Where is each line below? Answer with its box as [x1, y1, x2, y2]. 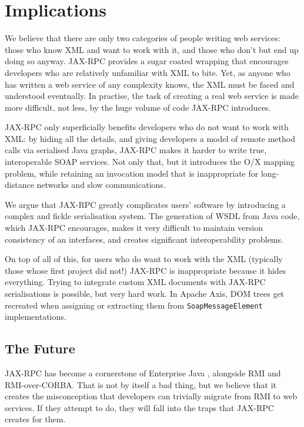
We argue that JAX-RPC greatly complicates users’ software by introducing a [5, 198, 286, 210]
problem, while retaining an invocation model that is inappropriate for [5, 167, 259, 179]
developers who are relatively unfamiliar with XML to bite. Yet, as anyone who [5, 66, 290, 78]
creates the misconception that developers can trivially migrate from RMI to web [5, 390, 298, 402]
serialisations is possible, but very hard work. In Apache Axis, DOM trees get [5, 287, 285, 299]
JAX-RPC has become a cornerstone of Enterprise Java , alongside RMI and [5, 367, 281, 379]
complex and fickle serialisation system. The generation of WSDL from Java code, [5, 210, 300, 222]
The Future [5, 339, 75, 358]
